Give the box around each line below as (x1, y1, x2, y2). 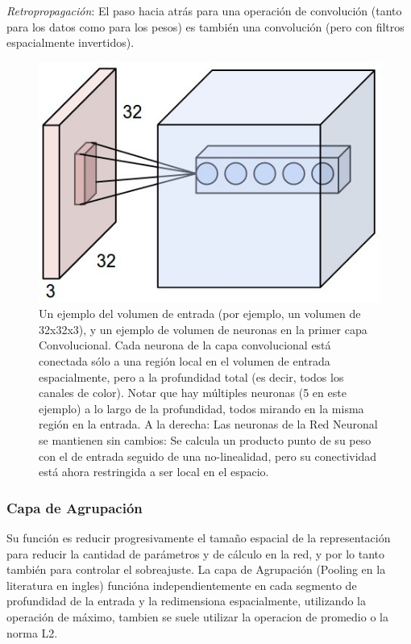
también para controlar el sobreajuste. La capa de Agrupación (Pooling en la (6, 561, 386, 578)
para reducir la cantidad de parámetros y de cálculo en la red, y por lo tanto (6, 545, 384, 562)
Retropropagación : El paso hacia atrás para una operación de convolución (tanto (6, 2, 402, 19)
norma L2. (6, 624, 58, 641)
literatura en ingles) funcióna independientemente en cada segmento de (6, 576, 357, 593)
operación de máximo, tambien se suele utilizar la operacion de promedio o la (6, 608, 388, 625)
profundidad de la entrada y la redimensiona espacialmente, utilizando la (6, 592, 366, 609)
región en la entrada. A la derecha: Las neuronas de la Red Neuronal (39, 416, 378, 433)
